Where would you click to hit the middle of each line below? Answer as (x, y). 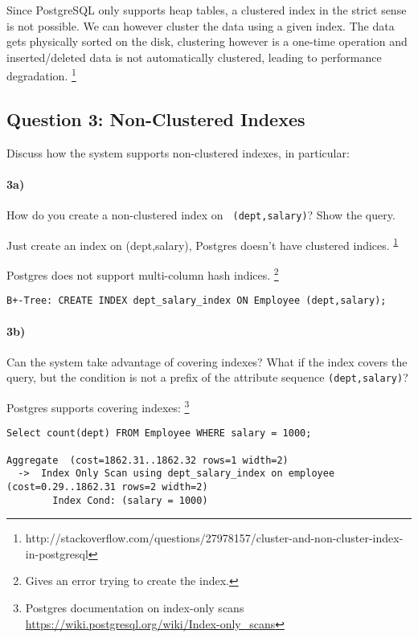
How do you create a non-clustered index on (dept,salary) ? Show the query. (201, 215)
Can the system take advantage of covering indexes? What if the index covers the (207, 361)
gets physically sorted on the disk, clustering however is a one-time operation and (207, 41)
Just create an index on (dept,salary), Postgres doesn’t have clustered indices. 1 (203, 243)
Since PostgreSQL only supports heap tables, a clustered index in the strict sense (207, 10)
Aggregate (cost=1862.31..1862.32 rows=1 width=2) (148, 460)
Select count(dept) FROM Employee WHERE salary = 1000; (159, 434)
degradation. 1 (41, 75)
